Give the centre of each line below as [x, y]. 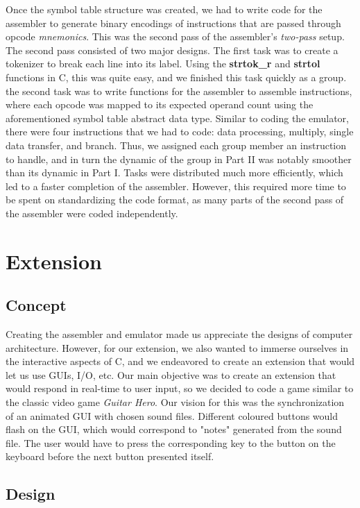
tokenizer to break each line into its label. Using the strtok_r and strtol [163, 63]
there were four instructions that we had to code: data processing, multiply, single [180, 132]
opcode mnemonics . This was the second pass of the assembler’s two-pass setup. [175, 36]
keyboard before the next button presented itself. [110, 456]
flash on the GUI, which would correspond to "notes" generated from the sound [174, 429]
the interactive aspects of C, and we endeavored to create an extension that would [180, 361]
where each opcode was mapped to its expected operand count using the [160, 104]
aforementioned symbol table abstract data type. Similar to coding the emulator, [177, 118]
